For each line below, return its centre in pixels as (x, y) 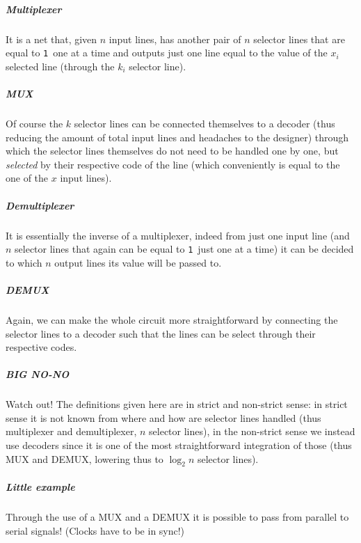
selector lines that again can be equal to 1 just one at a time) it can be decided (184, 249)
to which (24, 262)
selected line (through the (60, 66)
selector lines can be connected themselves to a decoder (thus (204, 123)
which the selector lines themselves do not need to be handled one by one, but (172, 151)
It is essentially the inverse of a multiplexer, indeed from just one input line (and (178, 235)
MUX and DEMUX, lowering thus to (85, 458)
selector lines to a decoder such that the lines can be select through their (161, 333)
